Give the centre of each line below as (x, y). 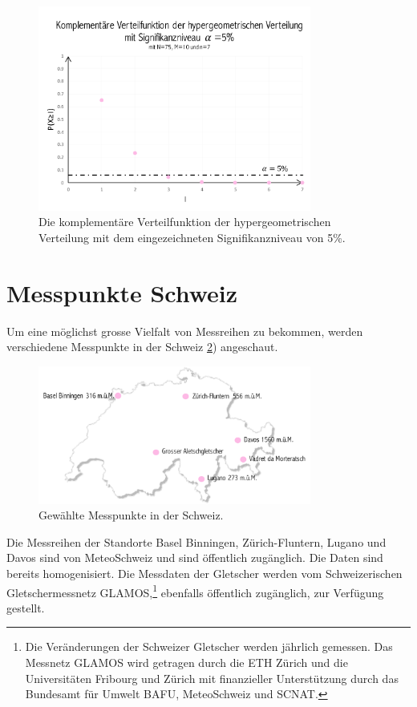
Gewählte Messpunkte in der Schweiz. (131, 515)
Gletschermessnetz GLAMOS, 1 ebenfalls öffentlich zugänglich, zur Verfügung (195, 591)
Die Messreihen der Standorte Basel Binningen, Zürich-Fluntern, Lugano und (196, 541)
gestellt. (26, 607)
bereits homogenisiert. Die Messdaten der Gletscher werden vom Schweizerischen (204, 573)
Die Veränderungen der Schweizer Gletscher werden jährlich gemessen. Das (209, 646)
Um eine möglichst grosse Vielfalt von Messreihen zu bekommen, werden (185, 331)
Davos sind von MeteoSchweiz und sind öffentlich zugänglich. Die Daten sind (195, 558)
